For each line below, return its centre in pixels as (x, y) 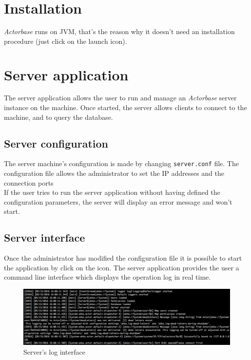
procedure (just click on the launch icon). (66, 41)
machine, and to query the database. (58, 117)
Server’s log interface (54, 351)
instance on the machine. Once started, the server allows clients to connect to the (125, 107)
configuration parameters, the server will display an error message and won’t (118, 201)
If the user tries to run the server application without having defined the (112, 192)
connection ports (29, 182)
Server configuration (56, 143)
